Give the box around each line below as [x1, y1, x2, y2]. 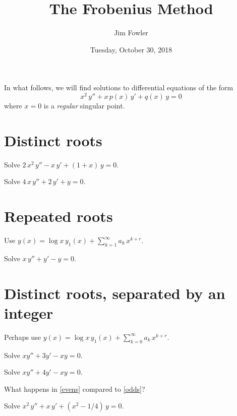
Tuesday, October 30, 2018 [90, 44, 172, 54]
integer [4, 302, 53, 323]
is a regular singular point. [43, 100, 125, 110]
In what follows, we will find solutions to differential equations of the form [4, 82, 233, 93]
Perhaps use [4, 331, 41, 342]
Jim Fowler [114, 27, 148, 38]
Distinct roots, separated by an [4, 282, 225, 303]
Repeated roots [4, 206, 113, 226]
